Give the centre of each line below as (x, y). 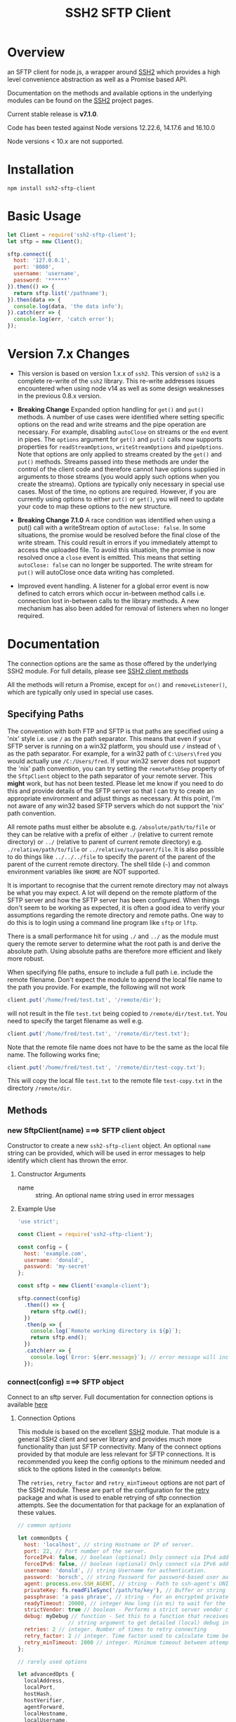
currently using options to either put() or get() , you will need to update (120, 499)
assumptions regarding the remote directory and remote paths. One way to (116, 915)
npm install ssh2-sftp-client (52, 188)
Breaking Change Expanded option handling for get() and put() (111, 409)
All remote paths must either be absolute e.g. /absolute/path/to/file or (112, 827)
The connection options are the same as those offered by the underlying (112, 663)
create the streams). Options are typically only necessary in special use (121, 484)
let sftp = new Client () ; (45, 241)
